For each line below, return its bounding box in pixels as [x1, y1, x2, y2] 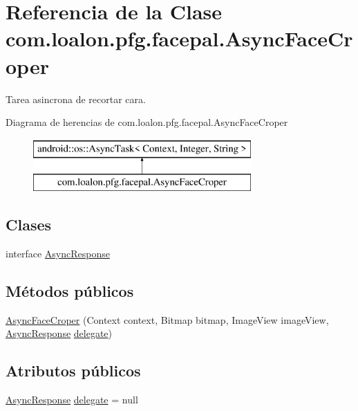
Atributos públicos [6, 360, 141, 381]
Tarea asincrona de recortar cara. [6, 91, 146, 106]
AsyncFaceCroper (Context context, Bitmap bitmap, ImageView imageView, [6, 312, 329, 327]
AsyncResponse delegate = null [6, 392, 138, 407]
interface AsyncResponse [6, 246, 110, 261]
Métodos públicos [6, 280, 134, 302]
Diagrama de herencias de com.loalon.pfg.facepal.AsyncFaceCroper [6, 115, 288, 129]
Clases [6, 214, 52, 235]
